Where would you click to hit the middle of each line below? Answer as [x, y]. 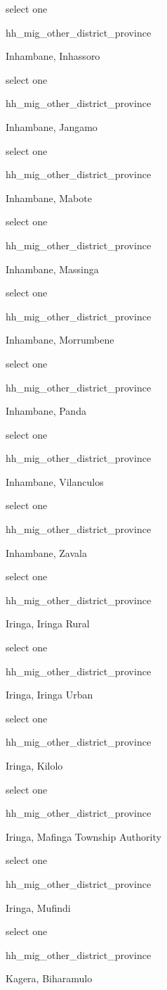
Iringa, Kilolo [34, 765]
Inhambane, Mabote [49, 198]
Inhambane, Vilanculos [55, 481]
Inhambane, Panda [46, 411]
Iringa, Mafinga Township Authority [83, 836]
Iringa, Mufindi [38, 907]
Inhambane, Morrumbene [60, 340]
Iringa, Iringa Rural [48, 624]
